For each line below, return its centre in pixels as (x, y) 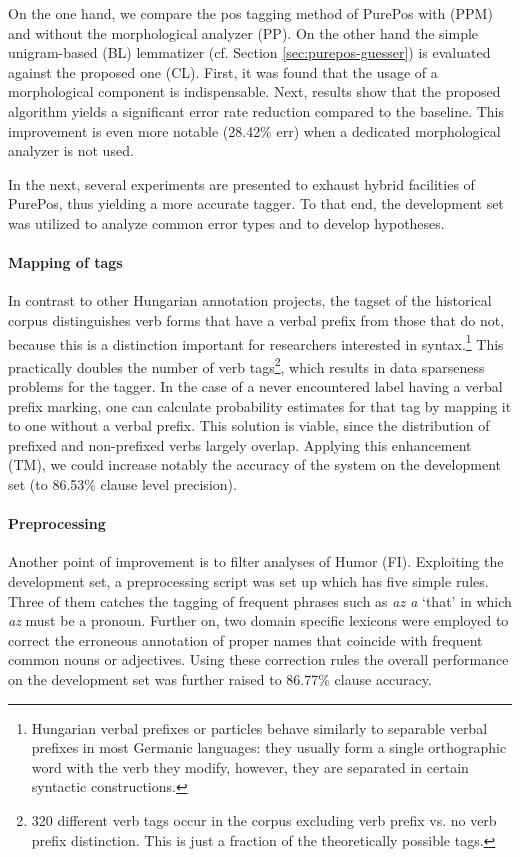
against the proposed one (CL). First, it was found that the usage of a (223, 71)
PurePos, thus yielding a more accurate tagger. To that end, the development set (256, 203)
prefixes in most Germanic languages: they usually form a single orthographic (269, 747)
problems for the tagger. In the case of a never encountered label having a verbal (255, 386)
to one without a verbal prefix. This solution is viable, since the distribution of (249, 425)
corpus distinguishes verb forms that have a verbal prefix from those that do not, (256, 319)
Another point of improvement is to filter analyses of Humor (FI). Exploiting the (256, 561)
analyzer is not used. (71, 150)
